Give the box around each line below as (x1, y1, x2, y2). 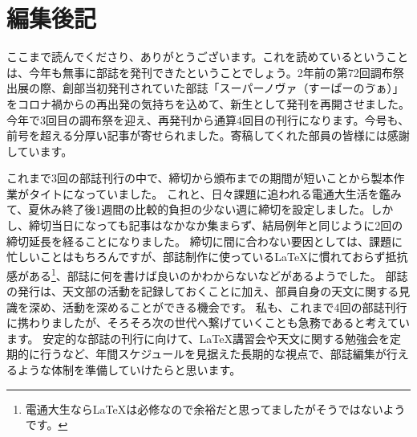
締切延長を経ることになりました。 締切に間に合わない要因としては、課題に (6, 232, 403, 249)
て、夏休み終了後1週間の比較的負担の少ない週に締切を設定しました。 (6, 201, 371, 218)
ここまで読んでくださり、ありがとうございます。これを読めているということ (6, 48, 409, 65)
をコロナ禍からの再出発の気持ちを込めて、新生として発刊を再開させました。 (6, 95, 410, 112)
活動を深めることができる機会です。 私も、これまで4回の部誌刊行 (62, 298, 407, 315)
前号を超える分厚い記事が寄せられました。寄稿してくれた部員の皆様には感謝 (6, 127, 410, 144)
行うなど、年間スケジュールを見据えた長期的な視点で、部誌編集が (39, 345, 387, 362)
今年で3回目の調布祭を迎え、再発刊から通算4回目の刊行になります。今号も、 (6, 111, 410, 128)
